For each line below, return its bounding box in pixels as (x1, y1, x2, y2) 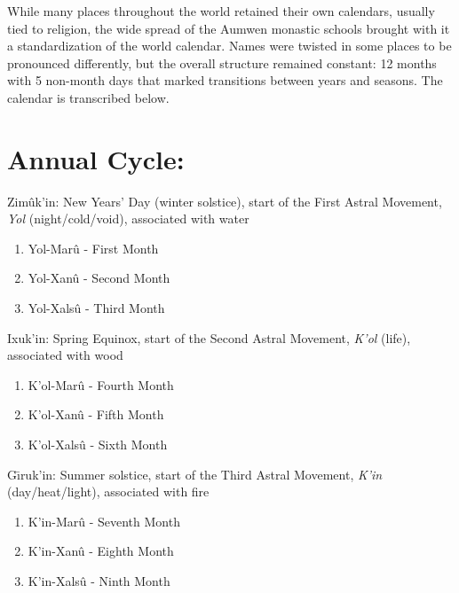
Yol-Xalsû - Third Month (28, 299, 165, 317)
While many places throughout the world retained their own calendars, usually (7, 2, 435, 20)
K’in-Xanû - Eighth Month (28, 542, 174, 560)
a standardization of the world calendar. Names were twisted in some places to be (7, 36, 452, 55)
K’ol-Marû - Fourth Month (28, 375, 174, 394)
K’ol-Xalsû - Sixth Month (28, 435, 168, 454)
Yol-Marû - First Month (28, 238, 159, 257)
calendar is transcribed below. (7, 88, 170, 106)
